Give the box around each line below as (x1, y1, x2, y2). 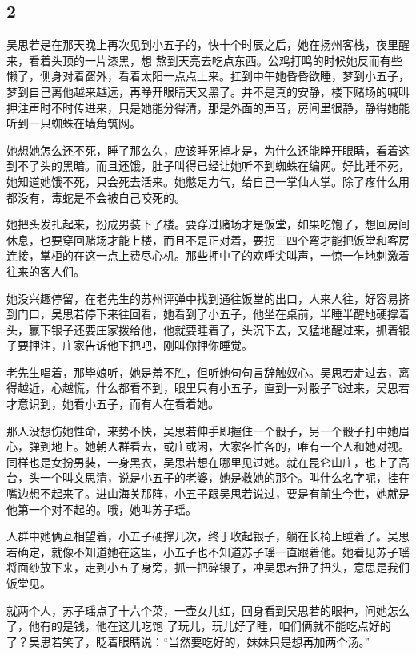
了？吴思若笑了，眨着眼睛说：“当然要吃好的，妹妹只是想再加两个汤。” (6, 633, 370, 649)
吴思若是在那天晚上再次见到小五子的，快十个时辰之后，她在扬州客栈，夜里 (6, 36, 398, 53)
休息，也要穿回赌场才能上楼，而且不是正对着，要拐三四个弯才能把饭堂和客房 (6, 231, 410, 248)
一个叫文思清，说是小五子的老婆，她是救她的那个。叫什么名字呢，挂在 (39, 469, 410, 486)
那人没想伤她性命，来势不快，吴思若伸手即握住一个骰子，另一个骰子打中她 (6, 422, 398, 439)
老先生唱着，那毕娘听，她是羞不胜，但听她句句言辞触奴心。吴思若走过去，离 (6, 363, 410, 380)
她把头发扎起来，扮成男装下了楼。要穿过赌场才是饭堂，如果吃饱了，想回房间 (6, 216, 410, 232)
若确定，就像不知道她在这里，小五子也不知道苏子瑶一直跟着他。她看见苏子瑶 (6, 543, 410, 560)
